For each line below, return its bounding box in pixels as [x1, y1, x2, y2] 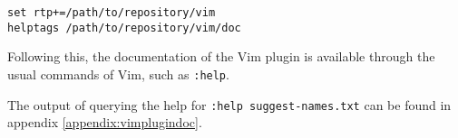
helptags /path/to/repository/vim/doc [7, 21, 241, 34]
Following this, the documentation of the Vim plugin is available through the [7, 47, 435, 66]
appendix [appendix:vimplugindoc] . [7, 113, 202, 132]
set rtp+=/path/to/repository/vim [7, 6, 216, 19]
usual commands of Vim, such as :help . [7, 64, 229, 83]
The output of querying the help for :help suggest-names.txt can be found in [7, 95, 452, 114]
